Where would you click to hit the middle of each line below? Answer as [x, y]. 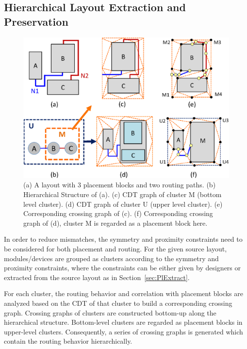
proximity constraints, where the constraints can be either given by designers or [122, 268]
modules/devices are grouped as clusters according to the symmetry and [111, 258]
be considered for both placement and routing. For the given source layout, [115, 249]
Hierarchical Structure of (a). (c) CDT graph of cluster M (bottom [123, 194]
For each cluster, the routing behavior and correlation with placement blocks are [123, 293]
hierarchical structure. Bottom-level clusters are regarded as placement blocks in [123, 322]
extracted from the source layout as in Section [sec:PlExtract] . [97, 277]
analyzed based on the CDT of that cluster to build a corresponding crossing [118, 303]
